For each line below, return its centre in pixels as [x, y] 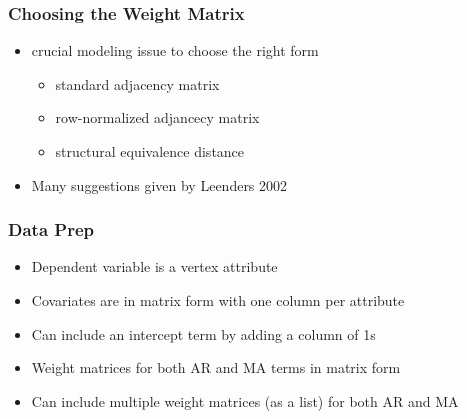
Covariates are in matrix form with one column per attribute [218, 300]
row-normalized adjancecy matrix [157, 117]
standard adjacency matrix [137, 83]
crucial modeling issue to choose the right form [175, 50]
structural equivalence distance [150, 151]
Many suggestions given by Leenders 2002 [159, 184]
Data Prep [51, 229]
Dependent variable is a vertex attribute [154, 266]
